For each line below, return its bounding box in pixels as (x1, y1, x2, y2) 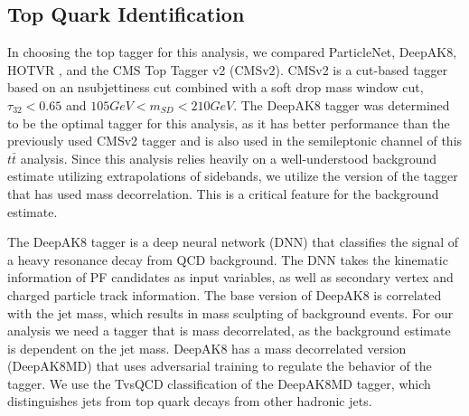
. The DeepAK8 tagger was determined (233, 95, 450, 114)
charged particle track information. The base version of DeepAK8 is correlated (7, 285, 442, 304)
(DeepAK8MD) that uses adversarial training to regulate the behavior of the (7, 356, 432, 375)
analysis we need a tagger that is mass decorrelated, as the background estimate (7, 321, 451, 340)
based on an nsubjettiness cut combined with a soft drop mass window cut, (7, 78, 424, 97)
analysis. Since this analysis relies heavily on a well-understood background (20, 148, 437, 167)
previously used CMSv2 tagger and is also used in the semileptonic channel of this (7, 131, 463, 150)
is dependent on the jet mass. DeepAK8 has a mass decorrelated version (7, 338, 407, 357)
